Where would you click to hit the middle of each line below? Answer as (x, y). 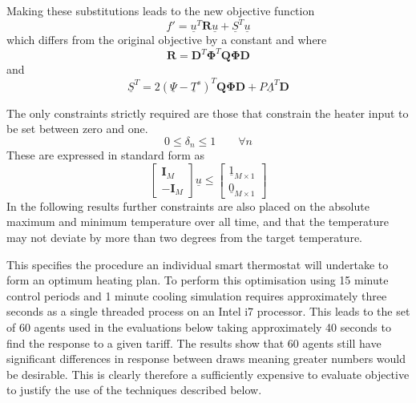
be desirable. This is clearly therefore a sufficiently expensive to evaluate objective (208, 374)
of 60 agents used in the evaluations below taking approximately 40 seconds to (199, 326)
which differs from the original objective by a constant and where (167, 40)
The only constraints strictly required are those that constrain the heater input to (208, 113)
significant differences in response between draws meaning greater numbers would (206, 359)
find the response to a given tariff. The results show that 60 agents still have (194, 343)
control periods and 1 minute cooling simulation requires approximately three (197, 295)
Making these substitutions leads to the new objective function (161, 10)
